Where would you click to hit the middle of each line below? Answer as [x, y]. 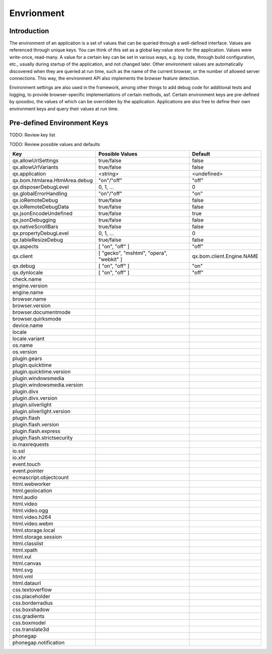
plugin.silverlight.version [41, 411]
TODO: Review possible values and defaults [55, 144]
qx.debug [24, 266]
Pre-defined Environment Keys [59, 123]
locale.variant [28, 339]
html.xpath [25, 550]
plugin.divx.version [35, 398]
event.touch [26, 464]
